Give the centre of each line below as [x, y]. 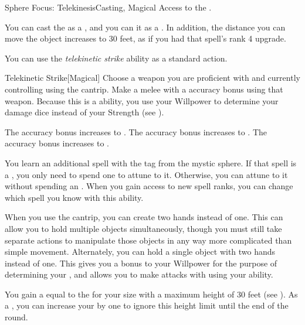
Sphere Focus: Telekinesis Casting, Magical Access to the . [108, 7]
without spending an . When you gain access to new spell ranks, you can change [149, 186]
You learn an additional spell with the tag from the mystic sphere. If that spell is [151, 162]
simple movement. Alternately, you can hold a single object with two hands [140, 252]
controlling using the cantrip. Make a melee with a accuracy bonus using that [144, 89]
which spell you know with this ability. [74, 197]
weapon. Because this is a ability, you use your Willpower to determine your [142, 100]
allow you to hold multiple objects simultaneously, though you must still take [143, 228]
